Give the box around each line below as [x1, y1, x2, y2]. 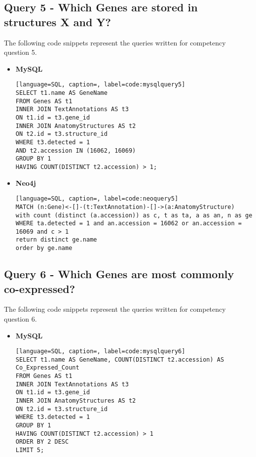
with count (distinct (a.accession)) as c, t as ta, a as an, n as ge [15, 211, 253, 219]
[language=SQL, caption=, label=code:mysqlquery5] [15, 81, 185, 88]
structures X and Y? [4, 14, 111, 29]
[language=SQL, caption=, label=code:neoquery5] [15, 195, 179, 203]
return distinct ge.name [15, 236, 97, 244]
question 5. [4, 47, 37, 57]
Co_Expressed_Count [15, 364, 79, 372]
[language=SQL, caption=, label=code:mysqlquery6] [15, 348, 185, 355]
